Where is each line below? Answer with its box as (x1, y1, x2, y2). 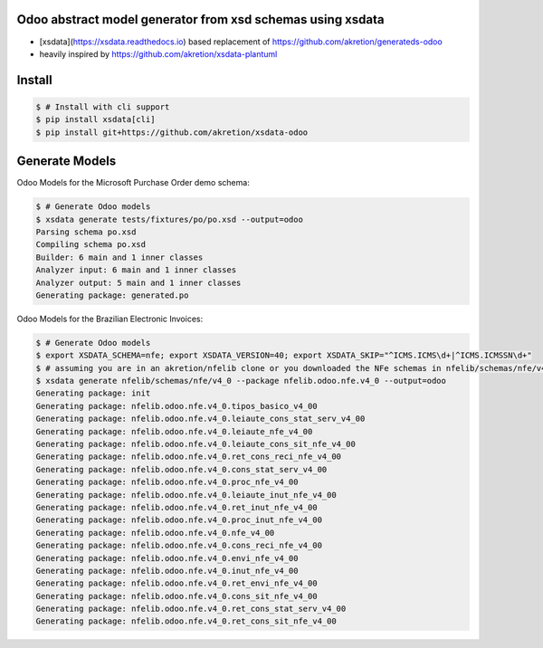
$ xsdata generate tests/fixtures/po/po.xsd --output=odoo (35, 214, 303, 224)
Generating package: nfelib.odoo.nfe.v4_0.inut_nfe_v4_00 (35, 566, 299, 576)
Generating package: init (35, 388, 151, 398)
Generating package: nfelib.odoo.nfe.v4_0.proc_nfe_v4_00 (35, 477, 299, 488)
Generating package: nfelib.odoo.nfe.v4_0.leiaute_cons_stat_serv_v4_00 (35, 414, 366, 424)
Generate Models (16, 154, 117, 169)
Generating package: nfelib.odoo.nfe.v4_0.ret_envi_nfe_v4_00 (35, 578, 318, 588)
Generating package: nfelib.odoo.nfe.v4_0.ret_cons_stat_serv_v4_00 (35, 604, 347, 615)
